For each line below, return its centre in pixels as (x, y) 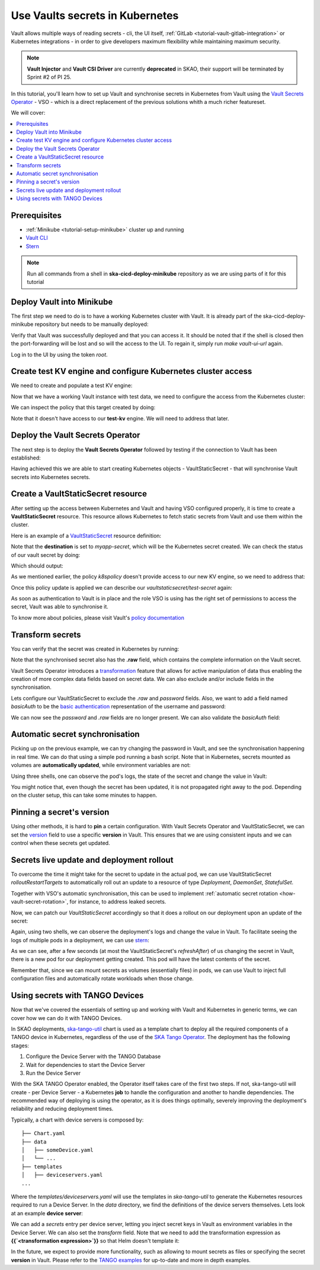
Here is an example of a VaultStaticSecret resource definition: (86, 536)
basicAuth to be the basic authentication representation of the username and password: (119, 707)
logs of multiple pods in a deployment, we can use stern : (80, 940)
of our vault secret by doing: (46, 555)
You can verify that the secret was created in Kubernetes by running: (95, 649)
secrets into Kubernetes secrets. (51, 477)
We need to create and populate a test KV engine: (72, 385)
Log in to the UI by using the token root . (59, 354)
